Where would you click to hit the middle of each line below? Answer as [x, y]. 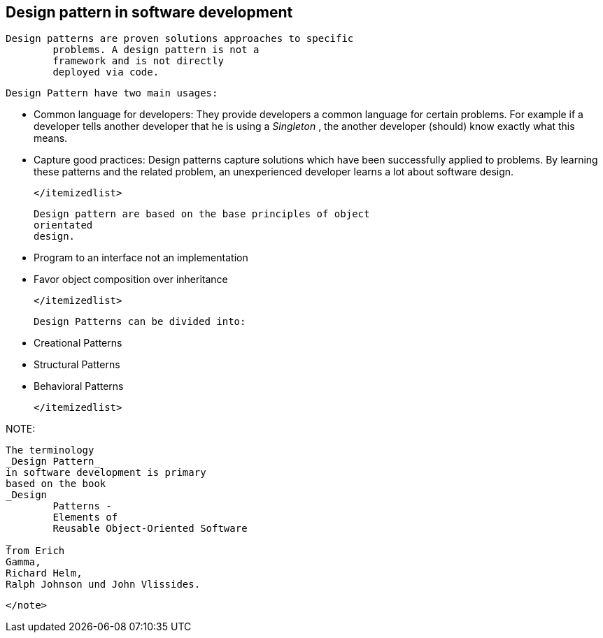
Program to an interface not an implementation [141, 258]
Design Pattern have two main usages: [112, 93]
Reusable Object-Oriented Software [150, 529]
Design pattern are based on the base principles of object [202, 214]
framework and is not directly [138, 61]
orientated [63, 225]
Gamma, [23, 562]
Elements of [85, 517]
